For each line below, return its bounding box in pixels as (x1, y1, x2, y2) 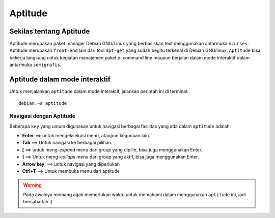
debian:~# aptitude (18, 100, 67, 106)
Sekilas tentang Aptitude (9, 27, 90, 36)
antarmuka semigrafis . (9, 61, 62, 68)
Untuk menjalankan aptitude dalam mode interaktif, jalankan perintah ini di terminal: (9, 88, 188, 95)
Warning (23, 182, 42, 188)
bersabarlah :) (23, 199, 53, 205)
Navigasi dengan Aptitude (9, 112, 76, 119)
